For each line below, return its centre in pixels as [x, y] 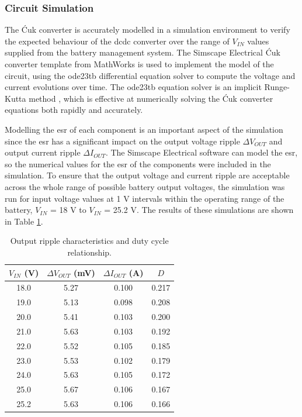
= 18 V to [68, 210]
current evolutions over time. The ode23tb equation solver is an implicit [133, 87]
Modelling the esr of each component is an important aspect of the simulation [144, 129]
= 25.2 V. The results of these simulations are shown [199, 210]
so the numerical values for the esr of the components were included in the [138, 163]
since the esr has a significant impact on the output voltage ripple [122, 141]
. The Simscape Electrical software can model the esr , [202, 152]
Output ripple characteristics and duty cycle [89, 241]
